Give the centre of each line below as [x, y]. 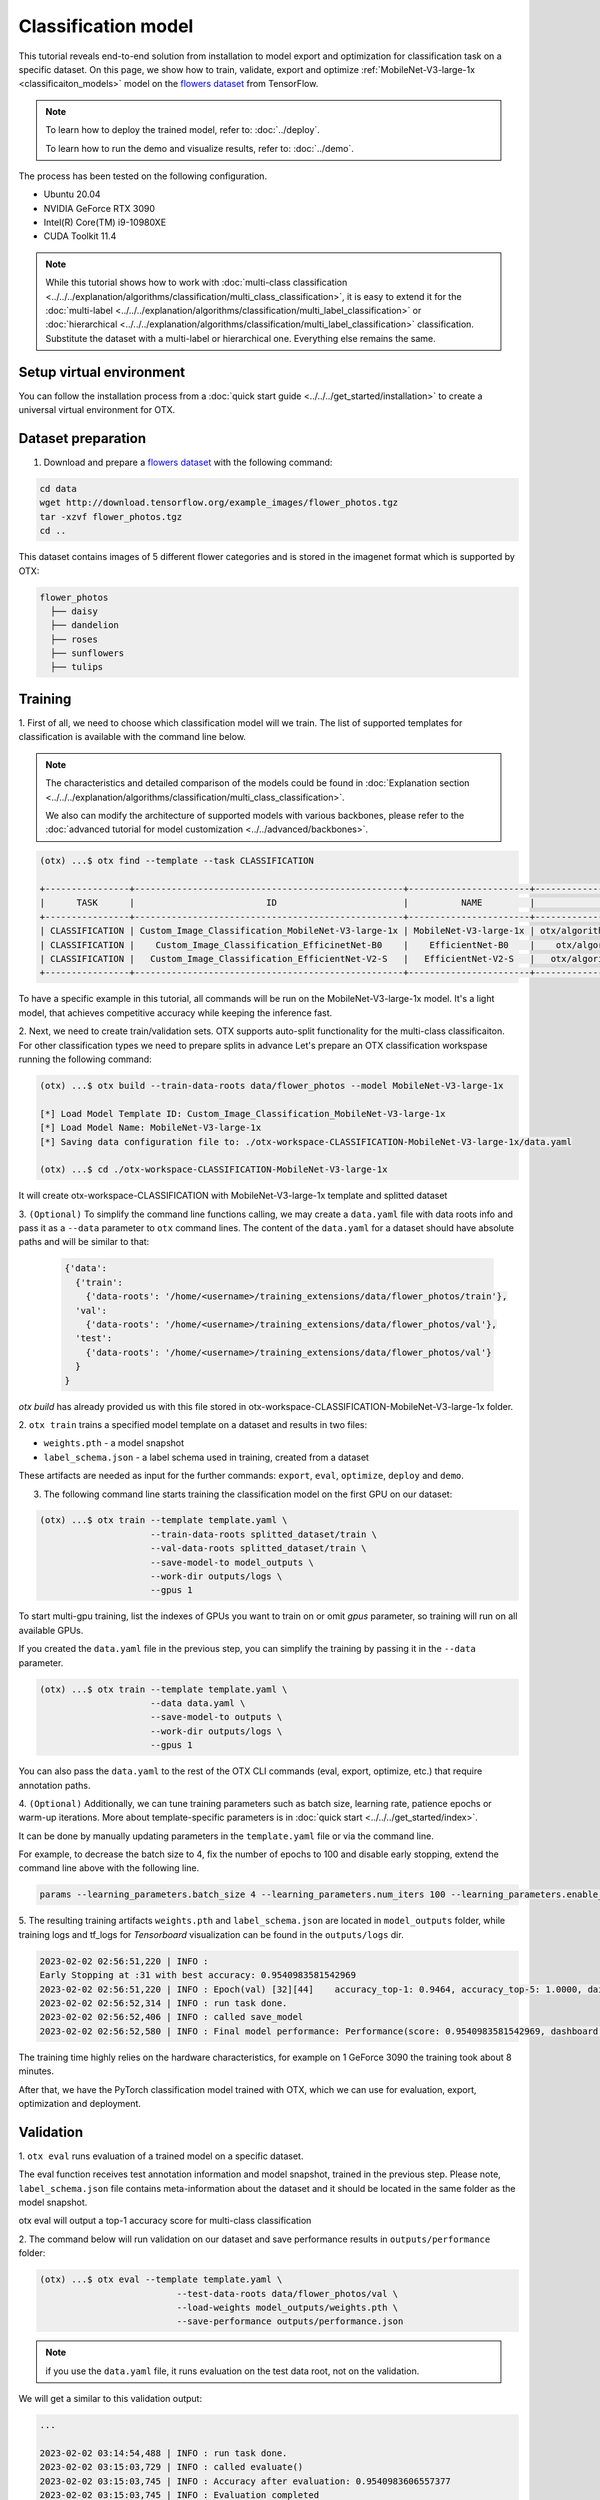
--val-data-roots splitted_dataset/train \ [258, 1548]
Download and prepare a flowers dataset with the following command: [188, 462]
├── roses [74, 639]
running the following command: [85, 1059]
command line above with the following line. [109, 1868]
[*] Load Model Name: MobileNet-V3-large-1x [150, 1128]
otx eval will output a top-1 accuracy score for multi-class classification [165, 2221]
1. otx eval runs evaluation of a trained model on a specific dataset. [161, 2156]
